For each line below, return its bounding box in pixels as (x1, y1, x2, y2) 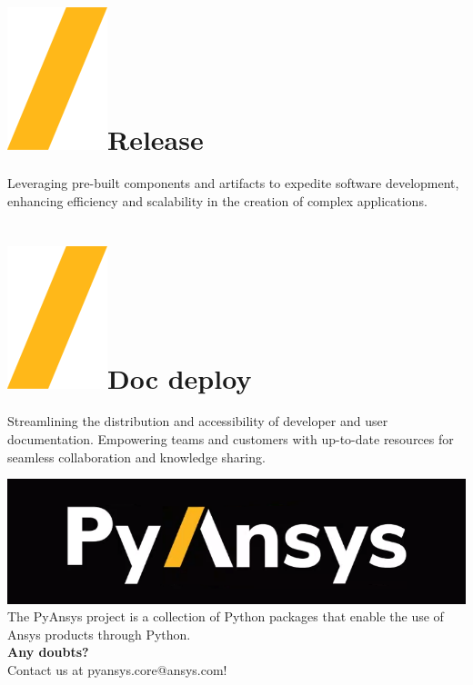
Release (107, 121, 204, 158)
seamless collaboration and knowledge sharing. (7, 447, 266, 466)
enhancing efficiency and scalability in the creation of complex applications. (7, 191, 428, 210)
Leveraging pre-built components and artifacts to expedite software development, (7, 174, 459, 193)
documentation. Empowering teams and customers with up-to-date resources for (7, 430, 454, 449)
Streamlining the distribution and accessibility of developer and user (7, 412, 388, 431)
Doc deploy (107, 359, 252, 396)
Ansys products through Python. (7, 624, 191, 643)
